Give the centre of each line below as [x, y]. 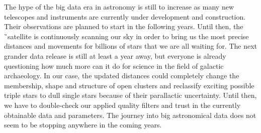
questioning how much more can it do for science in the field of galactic [114, 65]
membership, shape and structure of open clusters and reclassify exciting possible [129, 85]
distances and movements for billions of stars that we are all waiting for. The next [131, 46]
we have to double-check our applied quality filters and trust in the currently [122, 105]
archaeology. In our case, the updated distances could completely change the [122, 76]
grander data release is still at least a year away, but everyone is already [115, 55]
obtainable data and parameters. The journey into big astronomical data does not [130, 115]
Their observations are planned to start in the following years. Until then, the [124, 26]
